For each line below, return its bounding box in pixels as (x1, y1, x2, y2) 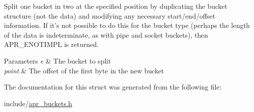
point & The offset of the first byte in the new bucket (4, 65, 164, 75)
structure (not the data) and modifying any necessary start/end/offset (4, 10, 216, 21)
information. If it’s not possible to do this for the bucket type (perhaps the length (4, 20, 250, 30)
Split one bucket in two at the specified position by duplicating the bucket (4, 1, 227, 11)
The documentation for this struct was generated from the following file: (4, 82, 222, 92)
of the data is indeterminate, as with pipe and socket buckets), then (4, 29, 208, 40)
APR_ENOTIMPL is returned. (4, 39, 99, 49)
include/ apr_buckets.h (4, 98, 72, 108)
